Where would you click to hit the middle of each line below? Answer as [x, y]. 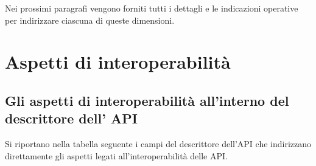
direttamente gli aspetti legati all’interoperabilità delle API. [116, 155]
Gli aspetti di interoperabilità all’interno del [147, 100]
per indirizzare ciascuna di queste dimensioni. [90, 20]
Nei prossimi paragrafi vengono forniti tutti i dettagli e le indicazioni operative [152, 8]
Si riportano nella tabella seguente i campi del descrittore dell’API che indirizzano [158, 144]
